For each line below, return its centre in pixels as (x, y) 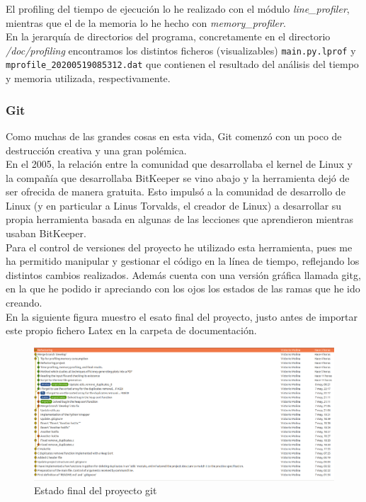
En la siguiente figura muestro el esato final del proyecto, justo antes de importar (182, 316)
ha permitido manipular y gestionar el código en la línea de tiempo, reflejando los (183, 261)
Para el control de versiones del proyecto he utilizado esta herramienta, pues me (179, 247)
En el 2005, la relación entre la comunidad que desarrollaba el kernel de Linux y (179, 164)
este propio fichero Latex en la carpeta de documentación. (131, 330)
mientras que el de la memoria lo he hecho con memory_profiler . (146, 22)
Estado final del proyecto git (96, 490)
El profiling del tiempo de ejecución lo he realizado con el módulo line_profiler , (178, 8)
